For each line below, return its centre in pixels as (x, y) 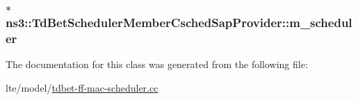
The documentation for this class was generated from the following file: (157, 64)
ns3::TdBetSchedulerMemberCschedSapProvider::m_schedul (179, 22)
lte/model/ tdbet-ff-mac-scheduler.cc (82, 87)
